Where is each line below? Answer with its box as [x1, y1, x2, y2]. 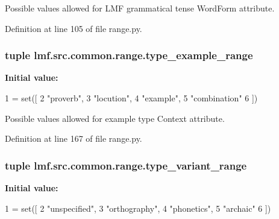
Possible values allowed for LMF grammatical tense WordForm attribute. [5, 2, 275, 14]
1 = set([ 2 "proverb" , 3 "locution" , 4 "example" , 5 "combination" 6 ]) [5, 92, 258, 104]
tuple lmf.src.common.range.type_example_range [5, 48, 253, 63]
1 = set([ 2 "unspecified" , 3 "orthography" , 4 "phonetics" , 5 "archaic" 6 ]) [5, 202, 271, 214]
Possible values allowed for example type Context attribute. [5, 112, 225, 124]
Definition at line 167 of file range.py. [5, 132, 142, 145]
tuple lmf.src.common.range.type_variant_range [5, 157, 247, 173]
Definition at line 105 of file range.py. [5, 22, 142, 34]
